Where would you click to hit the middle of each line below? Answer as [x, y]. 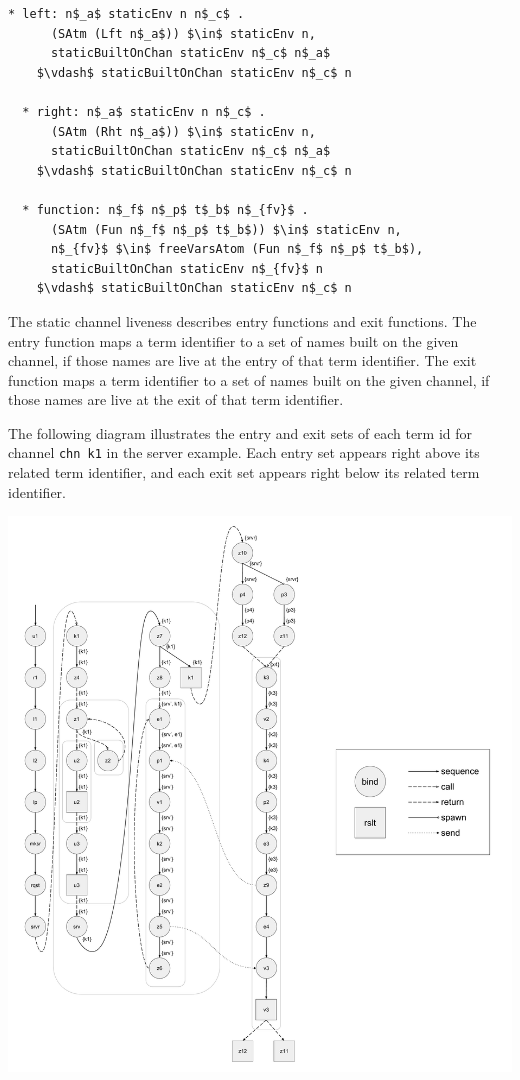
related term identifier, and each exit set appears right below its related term [244, 472]
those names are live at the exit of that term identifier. [176, 399]
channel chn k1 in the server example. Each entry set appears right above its [244, 452]
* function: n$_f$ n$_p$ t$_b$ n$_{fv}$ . [165, 209]
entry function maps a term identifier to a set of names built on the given [233, 340]
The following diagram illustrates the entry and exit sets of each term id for [240, 432]
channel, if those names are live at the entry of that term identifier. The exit [242, 360]
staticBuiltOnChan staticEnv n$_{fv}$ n [186, 268]
